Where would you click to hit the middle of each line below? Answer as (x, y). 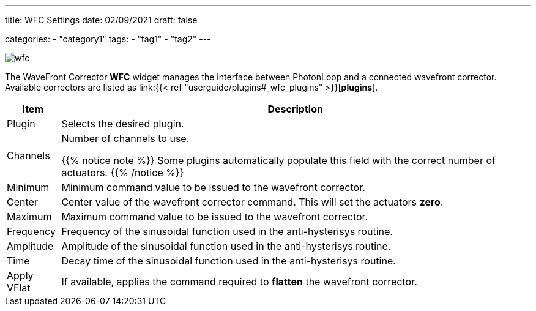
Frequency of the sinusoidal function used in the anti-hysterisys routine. (227, 231)
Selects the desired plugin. (123, 124)
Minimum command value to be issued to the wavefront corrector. (213, 187)
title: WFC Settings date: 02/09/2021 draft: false (101, 20)
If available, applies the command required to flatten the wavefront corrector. (239, 282)
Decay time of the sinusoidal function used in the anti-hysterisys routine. (229, 261)
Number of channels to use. (125, 138)
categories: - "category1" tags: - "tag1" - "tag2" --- (108, 39)
